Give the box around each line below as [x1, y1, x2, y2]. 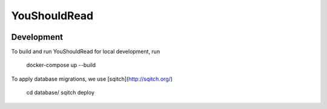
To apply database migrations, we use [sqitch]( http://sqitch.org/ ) [11, 75, 173, 83]
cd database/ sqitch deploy [26, 89, 95, 96]
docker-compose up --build [26, 61, 96, 69]
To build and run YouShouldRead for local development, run [11, 48, 160, 55]
